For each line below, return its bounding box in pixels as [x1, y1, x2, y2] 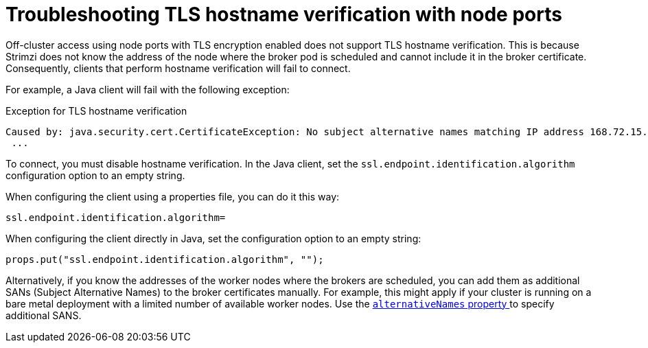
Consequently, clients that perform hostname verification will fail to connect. [5, 62, 351, 74]
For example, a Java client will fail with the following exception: [5, 83, 290, 95]
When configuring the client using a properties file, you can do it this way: [5, 190, 340, 202]
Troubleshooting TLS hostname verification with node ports [5, 3, 562, 26]
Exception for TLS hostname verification [5, 104, 187, 117]
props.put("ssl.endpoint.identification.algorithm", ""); [5, 253, 324, 265]
